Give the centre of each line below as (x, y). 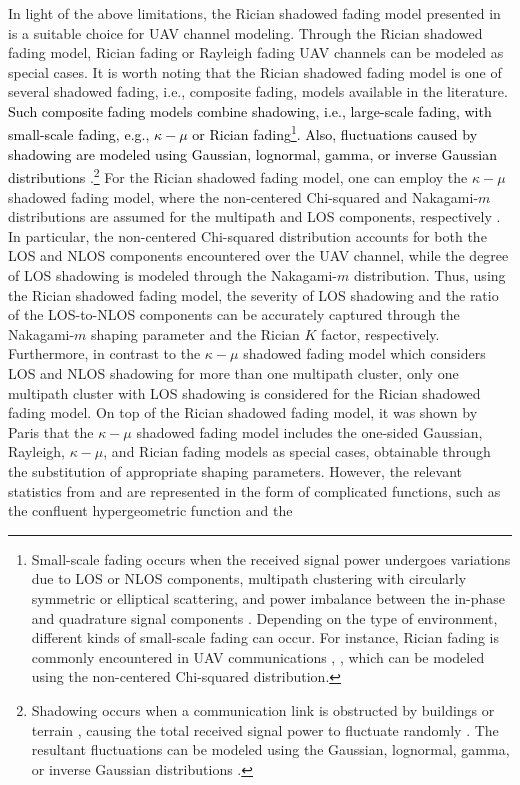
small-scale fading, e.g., (79, 134)
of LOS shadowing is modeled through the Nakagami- (173, 275)
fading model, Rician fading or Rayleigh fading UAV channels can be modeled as (256, 52)
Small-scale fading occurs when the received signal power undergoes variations (271, 558)
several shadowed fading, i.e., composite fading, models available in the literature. (258, 91)
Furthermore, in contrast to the (104, 353)
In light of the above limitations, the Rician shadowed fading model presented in (254, 13)
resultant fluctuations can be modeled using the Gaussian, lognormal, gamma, (270, 749)
